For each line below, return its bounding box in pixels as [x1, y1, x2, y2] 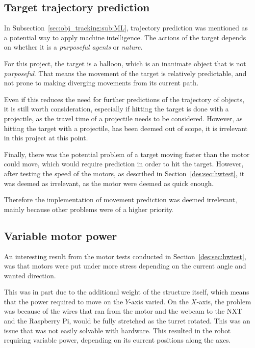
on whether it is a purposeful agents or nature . [4, 42, 143, 52]
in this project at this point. [4, 133, 88, 143]
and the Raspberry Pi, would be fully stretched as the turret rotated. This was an [4, 316, 250, 326]
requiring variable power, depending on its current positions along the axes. [4, 335, 231, 345]
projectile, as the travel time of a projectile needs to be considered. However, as [4, 113, 243, 123]
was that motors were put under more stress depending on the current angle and [4, 261, 246, 271]
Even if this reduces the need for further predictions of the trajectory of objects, [4, 94, 245, 104]
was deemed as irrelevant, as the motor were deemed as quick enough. [4, 178, 214, 188]
